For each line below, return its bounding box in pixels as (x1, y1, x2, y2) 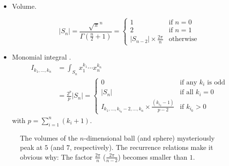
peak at (20, 142, 42, 152)
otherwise (168, 36, 197, 43)
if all (180, 89, 194, 96)
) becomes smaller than (118, 151, 187, 162)
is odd (207, 79, 225, 86)
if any (180, 79, 197, 86)
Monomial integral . (12, 51, 71, 62)
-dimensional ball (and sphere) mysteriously (83, 132, 215, 143)
